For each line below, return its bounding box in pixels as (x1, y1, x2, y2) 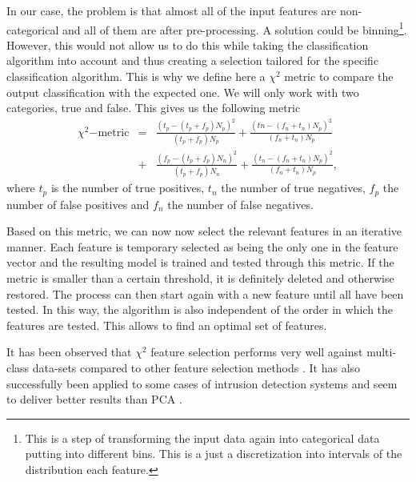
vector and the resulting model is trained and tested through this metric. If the (6, 254, 394, 271)
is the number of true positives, (50, 179, 205, 196)
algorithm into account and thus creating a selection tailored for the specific (6, 52, 379, 69)
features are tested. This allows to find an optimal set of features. (6, 316, 327, 333)
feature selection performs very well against (150, 343, 363, 360)
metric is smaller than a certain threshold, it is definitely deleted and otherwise (6, 270, 394, 287)
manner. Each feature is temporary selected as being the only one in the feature (6, 238, 398, 255)
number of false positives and (6, 195, 150, 212)
